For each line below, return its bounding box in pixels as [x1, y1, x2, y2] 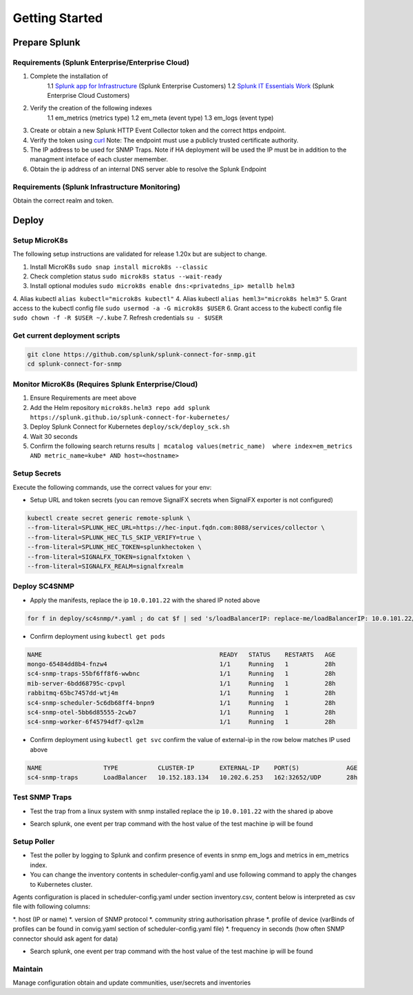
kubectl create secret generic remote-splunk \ [27, 514, 191, 522]
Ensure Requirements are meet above [30, 393, 137, 402]
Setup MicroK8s [12, 235, 68, 245]
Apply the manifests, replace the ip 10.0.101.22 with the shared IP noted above [30, 596, 261, 604]
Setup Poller [12, 837, 55, 847]
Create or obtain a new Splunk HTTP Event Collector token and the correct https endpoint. [30, 126, 286, 134]
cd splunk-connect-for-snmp [27, 360, 122, 368]
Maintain [12, 964, 43, 974]
